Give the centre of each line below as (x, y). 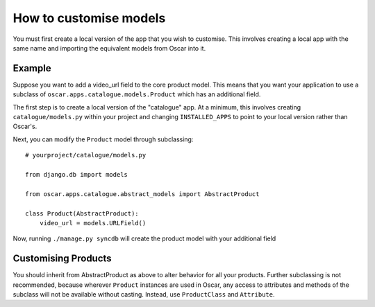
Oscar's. (25, 126)
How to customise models (89, 18)
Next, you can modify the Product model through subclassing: (103, 139)
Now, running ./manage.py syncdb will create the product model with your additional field (144, 238)
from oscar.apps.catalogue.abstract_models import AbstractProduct (142, 194)
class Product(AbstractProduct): (82, 213)
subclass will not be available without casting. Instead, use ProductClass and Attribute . (144, 294)
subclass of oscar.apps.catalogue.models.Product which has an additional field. (137, 94)
